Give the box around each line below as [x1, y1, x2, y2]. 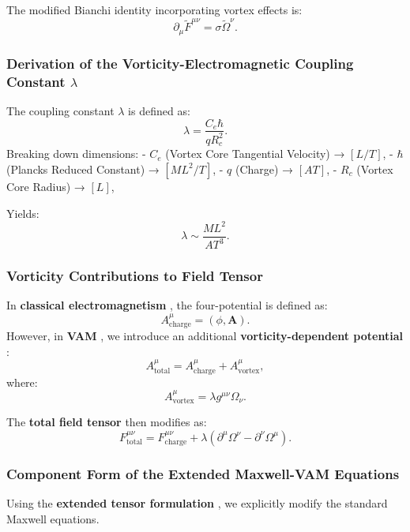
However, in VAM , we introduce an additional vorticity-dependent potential [6, 328, 403, 344]
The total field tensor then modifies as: [6, 414, 207, 430]
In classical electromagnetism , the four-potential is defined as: [6, 297, 328, 313]
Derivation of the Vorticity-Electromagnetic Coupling [6, 53, 354, 73]
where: [6, 373, 38, 390]
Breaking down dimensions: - [6, 145, 146, 162]
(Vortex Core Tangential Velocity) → [165, 145, 345, 162]
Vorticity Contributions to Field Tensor [6, 265, 263, 285]
